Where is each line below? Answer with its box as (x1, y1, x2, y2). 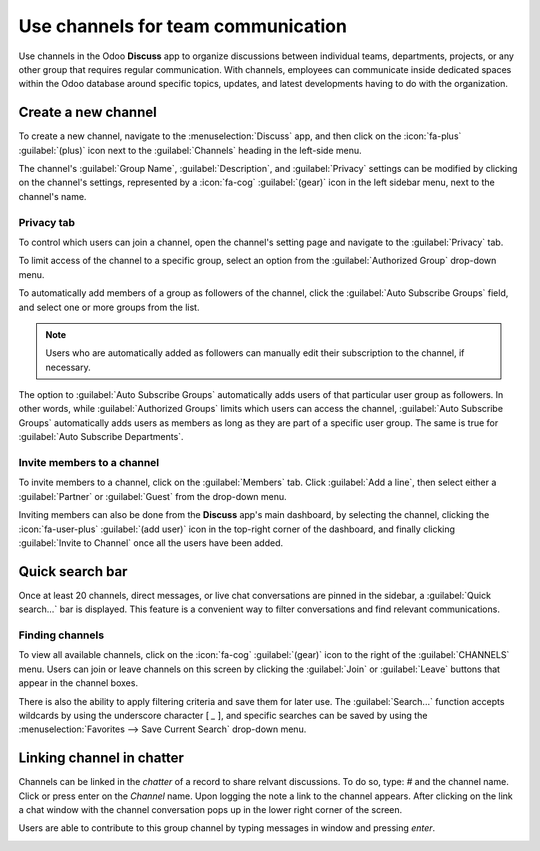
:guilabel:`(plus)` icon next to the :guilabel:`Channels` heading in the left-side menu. (18, 144, 362, 156)
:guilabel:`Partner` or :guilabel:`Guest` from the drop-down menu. (18, 490, 287, 502)
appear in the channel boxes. (18, 677, 139, 689)
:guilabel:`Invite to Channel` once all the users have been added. (18, 536, 284, 549)
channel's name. (18, 190, 87, 202)
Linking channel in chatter (18, 750, 185, 767)
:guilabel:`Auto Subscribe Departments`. (18, 431, 184, 443)
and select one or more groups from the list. (18, 301, 200, 313)
